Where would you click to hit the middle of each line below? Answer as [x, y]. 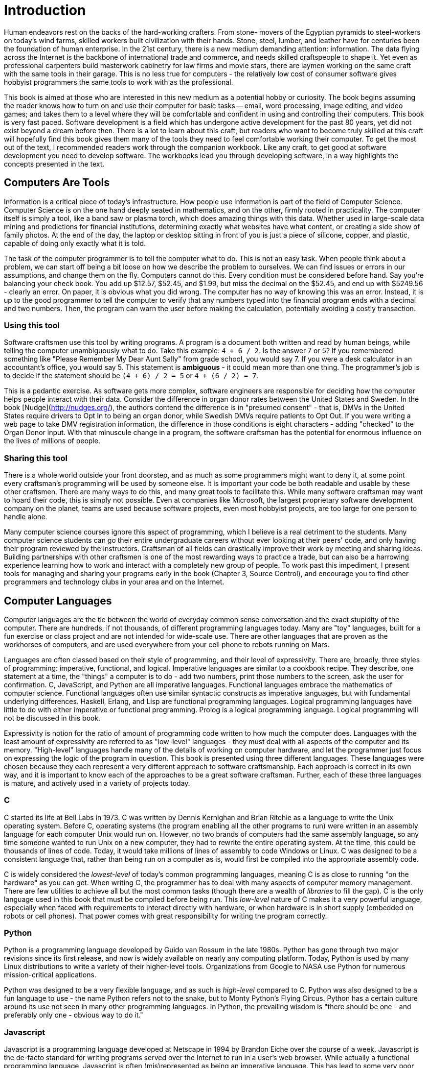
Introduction [45, 10]
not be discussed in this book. [52, 718]
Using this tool [32, 325]
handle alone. [26, 517]
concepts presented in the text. [54, 164]
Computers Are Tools [57, 183]
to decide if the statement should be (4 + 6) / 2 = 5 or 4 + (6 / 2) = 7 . [131, 376]
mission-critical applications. [50, 975]
